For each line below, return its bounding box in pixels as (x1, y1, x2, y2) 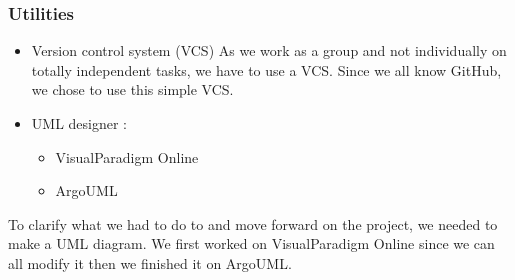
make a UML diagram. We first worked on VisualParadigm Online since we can (8, 233, 495, 254)
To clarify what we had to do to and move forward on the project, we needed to (8, 213, 498, 234)
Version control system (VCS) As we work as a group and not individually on (31, 40, 507, 61)
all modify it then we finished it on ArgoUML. (8, 252, 292, 273)
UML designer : (31, 113, 127, 133)
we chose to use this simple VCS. (31, 79, 234, 100)
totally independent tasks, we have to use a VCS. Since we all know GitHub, (31, 59, 502, 80)
